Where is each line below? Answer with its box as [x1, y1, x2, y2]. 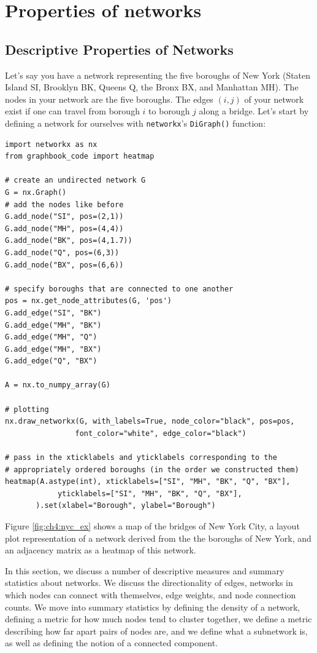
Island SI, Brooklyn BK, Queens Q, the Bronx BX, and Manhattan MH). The [5, 81, 299, 93]
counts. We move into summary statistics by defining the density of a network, [5, 600, 300, 613]
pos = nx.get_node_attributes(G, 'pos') [5, 296, 172, 306]
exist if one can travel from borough [5, 105, 140, 117]
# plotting [5, 405, 49, 414]
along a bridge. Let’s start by [199, 105, 309, 117]
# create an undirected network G [5, 176, 146, 185]
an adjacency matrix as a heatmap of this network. [5, 544, 196, 556]
